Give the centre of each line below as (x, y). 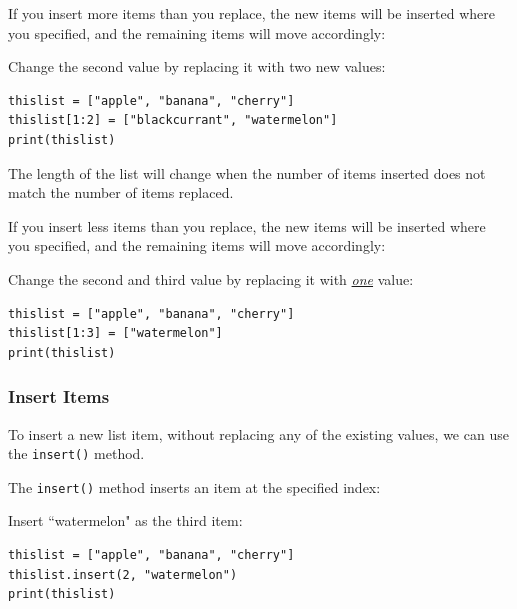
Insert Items (59, 396)
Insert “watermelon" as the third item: (125, 520)
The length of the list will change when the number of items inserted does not (247, 172)
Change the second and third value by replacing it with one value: (211, 278)
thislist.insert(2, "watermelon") (123, 574)
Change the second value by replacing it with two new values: (197, 66)
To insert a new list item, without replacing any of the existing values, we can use (258, 433)
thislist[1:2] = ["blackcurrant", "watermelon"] (173, 120)
